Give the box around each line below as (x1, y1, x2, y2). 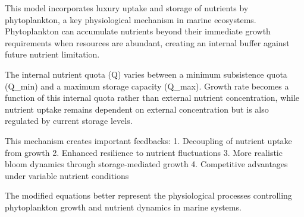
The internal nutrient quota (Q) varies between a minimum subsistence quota (5, 68, 287, 80)
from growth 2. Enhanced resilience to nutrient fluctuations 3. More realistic (5, 146, 283, 158)
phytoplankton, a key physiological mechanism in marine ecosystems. (5, 13, 256, 25)
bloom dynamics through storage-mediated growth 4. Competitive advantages (5, 158, 288, 170)
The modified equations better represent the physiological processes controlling (5, 189, 292, 202)
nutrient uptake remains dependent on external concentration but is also (5, 103, 269, 115)
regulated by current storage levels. (5, 114, 133, 127)
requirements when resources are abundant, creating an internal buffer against (5, 36, 290, 49)
